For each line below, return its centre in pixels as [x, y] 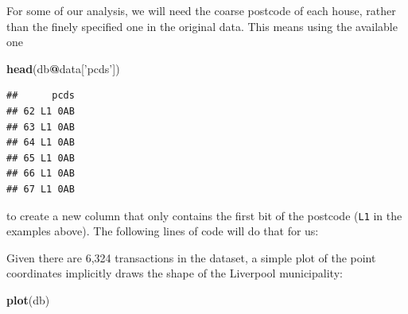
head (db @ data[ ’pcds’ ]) [63, 68]
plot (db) [28, 299]
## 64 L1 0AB [41, 143]
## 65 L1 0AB [41, 158]
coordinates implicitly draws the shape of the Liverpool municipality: [175, 273]
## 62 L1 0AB [41, 111]
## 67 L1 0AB [41, 189]
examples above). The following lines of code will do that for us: [163, 231]
